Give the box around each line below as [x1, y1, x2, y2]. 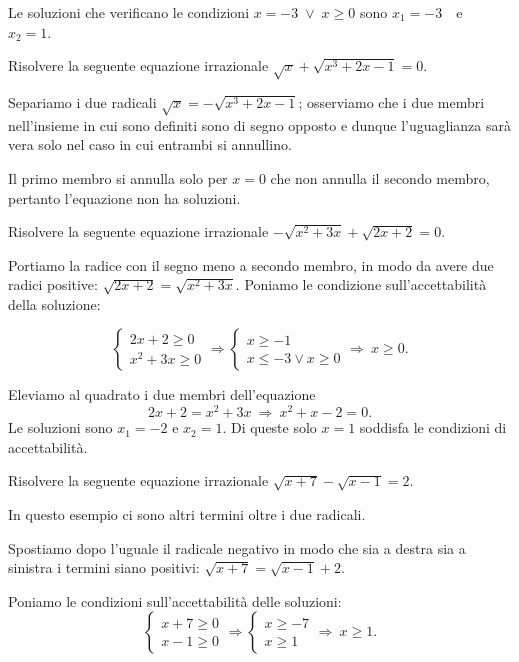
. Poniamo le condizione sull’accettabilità [235, 274, 487, 295]
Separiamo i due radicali [8, 91, 157, 112]
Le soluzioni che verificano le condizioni [8, 2, 250, 22]
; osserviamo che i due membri [298, 91, 485, 112]
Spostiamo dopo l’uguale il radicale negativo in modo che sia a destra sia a [8, 537, 466, 558]
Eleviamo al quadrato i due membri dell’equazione [8, 384, 316, 405]
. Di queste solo [222, 417, 317, 438]
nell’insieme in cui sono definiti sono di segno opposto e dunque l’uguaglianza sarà [8, 114, 511, 135]
